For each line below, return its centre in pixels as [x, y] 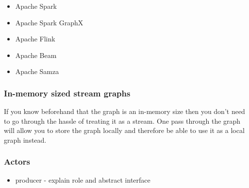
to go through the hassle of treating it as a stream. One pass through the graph [122, 121]
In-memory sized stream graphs [67, 93]
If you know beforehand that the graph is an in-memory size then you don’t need [124, 111]
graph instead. [25, 140]
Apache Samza [37, 71]
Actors [17, 161]
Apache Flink [35, 39]
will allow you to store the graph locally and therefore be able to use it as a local [124, 130]
